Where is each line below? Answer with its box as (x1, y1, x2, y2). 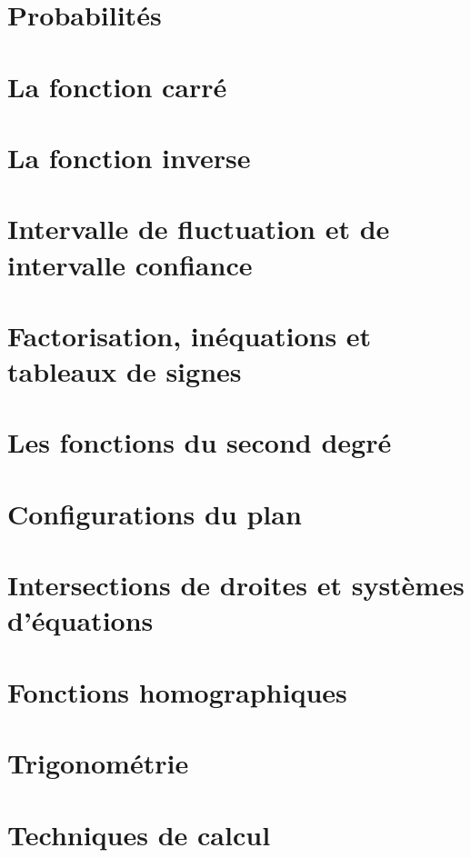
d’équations (7, 602, 154, 639)
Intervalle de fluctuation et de (7, 210, 390, 247)
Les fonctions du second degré (7, 424, 392, 461)
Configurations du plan (7, 494, 302, 532)
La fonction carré (7, 67, 227, 105)
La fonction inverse (7, 138, 251, 175)
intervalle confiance (7, 245, 253, 283)
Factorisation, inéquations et (7, 316, 372, 354)
